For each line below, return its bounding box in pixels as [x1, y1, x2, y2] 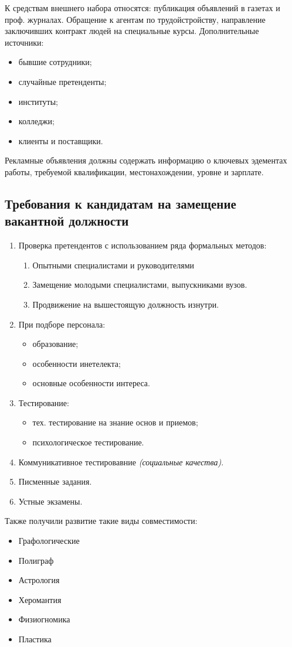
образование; [32, 338, 79, 350]
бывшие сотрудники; [18, 56, 92, 68]
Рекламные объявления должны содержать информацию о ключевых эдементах [5, 154, 287, 166]
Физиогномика [18, 613, 70, 625]
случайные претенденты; [18, 75, 107, 87]
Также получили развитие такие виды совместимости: [5, 515, 198, 527]
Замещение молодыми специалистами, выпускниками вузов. [32, 278, 247, 291]
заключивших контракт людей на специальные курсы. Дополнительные [5, 25, 259, 37]
